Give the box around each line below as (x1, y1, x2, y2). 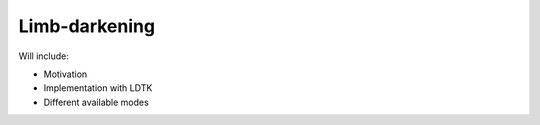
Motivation (43, 68, 88, 80)
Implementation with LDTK (43, 82, 153, 94)
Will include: (18, 50, 70, 62)
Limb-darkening (18, 15, 155, 37)
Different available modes (43, 96, 149, 108)
